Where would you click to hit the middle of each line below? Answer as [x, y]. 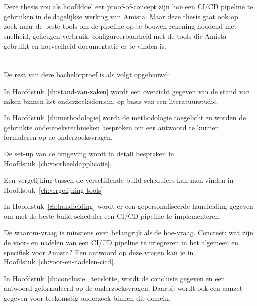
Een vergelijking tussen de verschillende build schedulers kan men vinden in [119, 180]
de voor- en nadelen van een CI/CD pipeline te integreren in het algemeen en [121, 242]
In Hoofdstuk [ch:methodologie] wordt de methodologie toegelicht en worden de [125, 118]
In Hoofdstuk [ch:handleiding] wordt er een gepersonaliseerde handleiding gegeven [128, 206]
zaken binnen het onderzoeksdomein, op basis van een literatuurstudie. [111, 101]
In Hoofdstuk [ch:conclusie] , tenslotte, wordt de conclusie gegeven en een [115, 278]
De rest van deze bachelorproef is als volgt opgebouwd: [87, 75]
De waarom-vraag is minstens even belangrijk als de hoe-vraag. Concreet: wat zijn [129, 232]
